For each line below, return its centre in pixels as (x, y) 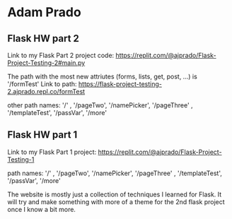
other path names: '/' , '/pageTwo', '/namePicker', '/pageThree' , (100, 105)
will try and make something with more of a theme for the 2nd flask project (116, 201)
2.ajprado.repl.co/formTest (46, 91)
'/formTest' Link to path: (42, 84)
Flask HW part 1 (42, 135)
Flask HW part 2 (43, 39)
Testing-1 (21, 159)
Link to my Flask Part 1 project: (52, 152)
